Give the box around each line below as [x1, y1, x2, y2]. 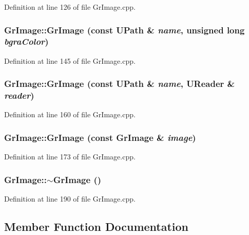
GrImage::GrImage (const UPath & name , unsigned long [4, 23, 245, 36]
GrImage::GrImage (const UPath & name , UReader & [4, 77, 235, 90]
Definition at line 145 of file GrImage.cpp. [4, 55, 136, 66]
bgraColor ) [4, 35, 49, 48]
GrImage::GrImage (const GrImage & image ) [4, 131, 196, 143]
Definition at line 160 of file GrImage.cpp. [4, 109, 136, 120]
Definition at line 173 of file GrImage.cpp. [4, 151, 136, 162]
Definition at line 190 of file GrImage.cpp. [4, 193, 136, 204]
